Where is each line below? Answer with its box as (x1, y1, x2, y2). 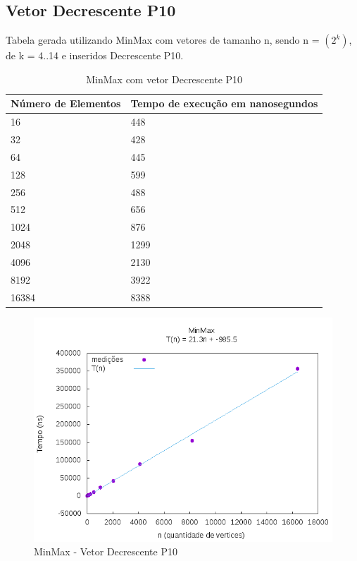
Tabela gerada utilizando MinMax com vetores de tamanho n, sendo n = (6, 32, 320, 47)
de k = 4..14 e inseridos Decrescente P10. (6, 48, 184, 63)
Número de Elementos (11, 96, 121, 111)
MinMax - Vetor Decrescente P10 (34, 544, 177, 559)
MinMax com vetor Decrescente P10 (86, 71, 243, 86)
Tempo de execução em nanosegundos (130, 96, 318, 111)
